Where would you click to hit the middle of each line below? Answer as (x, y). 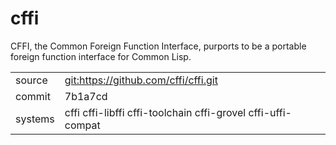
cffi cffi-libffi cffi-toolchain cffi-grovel (155, 112)
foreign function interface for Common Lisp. (101, 56)
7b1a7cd (86, 96)
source (31, 80)
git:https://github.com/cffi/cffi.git (141, 80)
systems (35, 119)
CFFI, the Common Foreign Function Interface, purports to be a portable (158, 46)
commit (33, 96)
